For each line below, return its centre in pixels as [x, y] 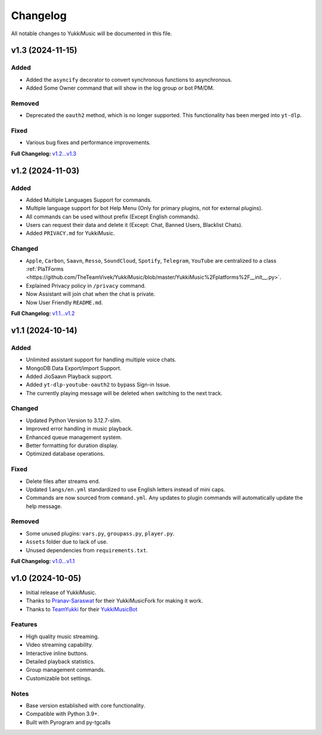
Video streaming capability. [60, 645]
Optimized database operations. [65, 454]
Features [24, 625]
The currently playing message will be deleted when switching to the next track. [124, 393]
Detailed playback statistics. [61, 662]
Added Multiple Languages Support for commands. [89, 199]
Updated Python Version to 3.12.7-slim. [74, 420]
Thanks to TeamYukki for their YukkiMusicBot [82, 609]
